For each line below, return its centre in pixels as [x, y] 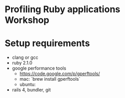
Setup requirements [47, 43]
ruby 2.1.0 [22, 63]
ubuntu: [27, 84]
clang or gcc [25, 57]
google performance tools [39, 68]
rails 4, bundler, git [31, 90]
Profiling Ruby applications [62, 9]
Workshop [27, 20]
